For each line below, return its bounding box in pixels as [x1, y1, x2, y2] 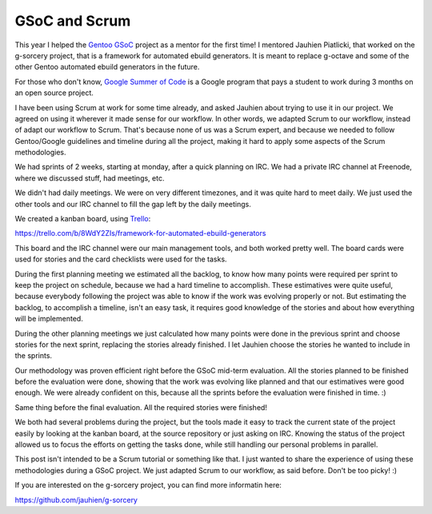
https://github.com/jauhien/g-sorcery [14, 495, 138, 504]
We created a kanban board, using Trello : [14, 214, 151, 224]
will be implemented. [14, 314, 83, 324]
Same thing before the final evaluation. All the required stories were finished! [14, 402, 268, 412]
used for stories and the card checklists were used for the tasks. [14, 254, 227, 264]
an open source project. [14, 88, 94, 98]
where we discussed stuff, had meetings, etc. [14, 173, 165, 183]
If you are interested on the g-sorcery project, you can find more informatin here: [14, 480, 282, 490]
